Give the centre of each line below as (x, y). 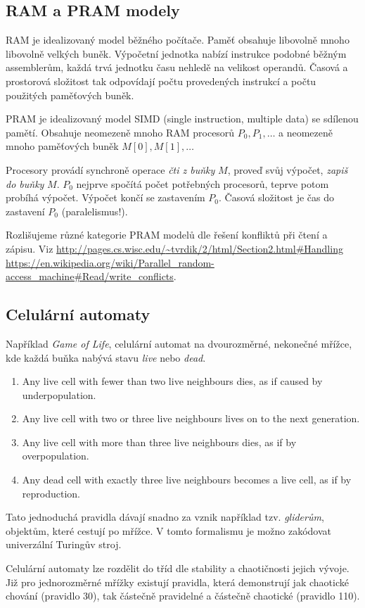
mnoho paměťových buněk (62, 146)
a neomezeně (306, 132)
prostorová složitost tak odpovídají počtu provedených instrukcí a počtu (161, 81)
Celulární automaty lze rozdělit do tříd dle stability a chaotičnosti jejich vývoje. (178, 568)
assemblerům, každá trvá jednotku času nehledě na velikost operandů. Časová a (177, 67)
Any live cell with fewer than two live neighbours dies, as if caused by (172, 381)
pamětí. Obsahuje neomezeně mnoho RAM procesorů (120, 132)
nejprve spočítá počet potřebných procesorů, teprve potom (203, 183)
